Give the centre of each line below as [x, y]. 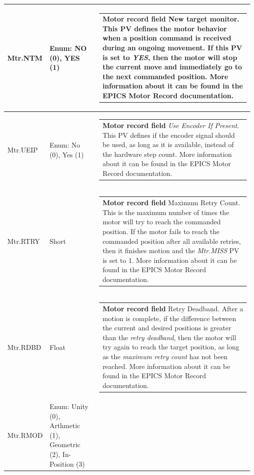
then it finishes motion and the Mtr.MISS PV [171, 250]
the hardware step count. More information [167, 154]
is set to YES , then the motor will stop [170, 57]
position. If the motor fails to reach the [161, 231]
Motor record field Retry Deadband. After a [173, 308]
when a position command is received [167, 38]
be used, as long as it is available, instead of [168, 144]
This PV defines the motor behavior [165, 28]
